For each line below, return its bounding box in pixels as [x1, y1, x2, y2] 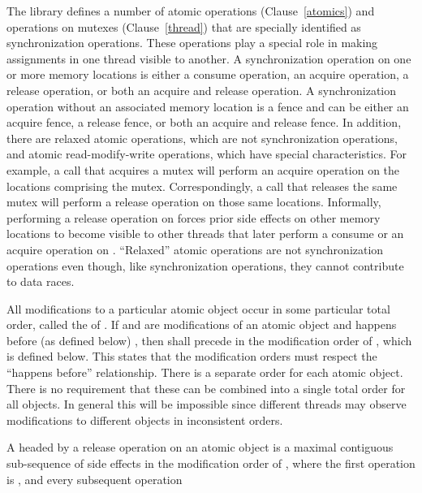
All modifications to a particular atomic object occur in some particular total [6, 300, 390, 317]
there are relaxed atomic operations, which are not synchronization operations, [6, 129, 398, 146]
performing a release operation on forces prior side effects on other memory [6, 209, 381, 226]
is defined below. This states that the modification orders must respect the [6, 348, 377, 365]
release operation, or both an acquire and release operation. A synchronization [6, 81, 397, 98]
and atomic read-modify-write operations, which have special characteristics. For [6, 145, 407, 162]
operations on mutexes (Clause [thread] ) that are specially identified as [6, 18, 361, 35]
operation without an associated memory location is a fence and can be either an [6, 97, 409, 115]
